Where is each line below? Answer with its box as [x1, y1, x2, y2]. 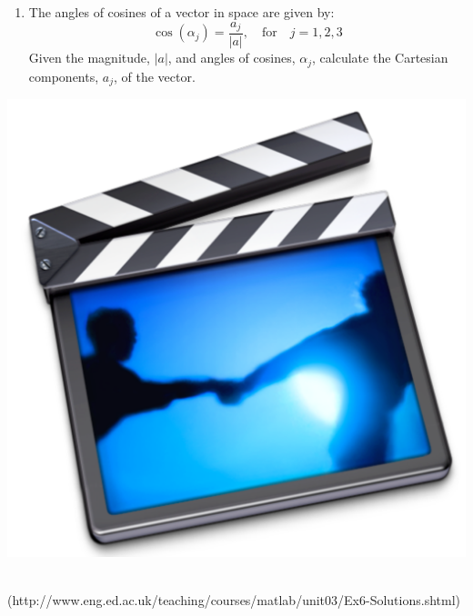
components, [28, 66, 99, 85]
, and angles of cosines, [167, 48, 296, 67]
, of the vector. [114, 66, 196, 85]
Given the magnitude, [28, 48, 150, 67]
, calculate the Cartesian [312, 48, 448, 67]
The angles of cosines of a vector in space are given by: [28, 3, 335, 21]
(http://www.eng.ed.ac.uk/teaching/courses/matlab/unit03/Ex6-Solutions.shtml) [7, 591, 460, 610]
